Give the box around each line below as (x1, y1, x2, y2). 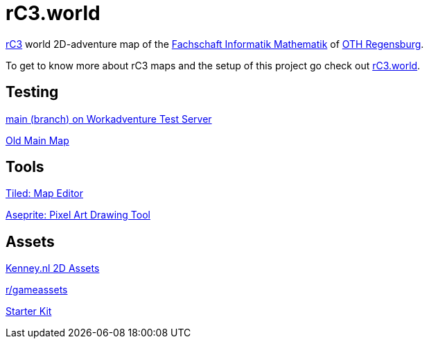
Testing (6, 83, 59, 101)
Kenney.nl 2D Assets (6, 262, 100, 275)
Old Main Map (6, 134, 69, 146)
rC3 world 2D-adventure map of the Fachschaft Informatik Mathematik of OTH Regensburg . (6, 37, 424, 50)
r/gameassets (6, 284, 68, 296)
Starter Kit (6, 305, 52, 318)
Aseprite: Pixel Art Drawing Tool (6, 209, 150, 221)
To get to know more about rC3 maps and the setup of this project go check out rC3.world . (6, 59, 421, 71)
